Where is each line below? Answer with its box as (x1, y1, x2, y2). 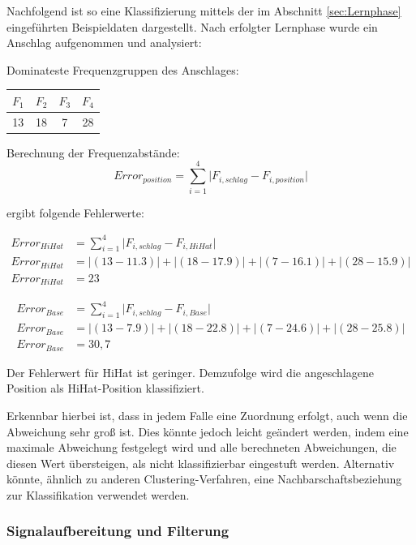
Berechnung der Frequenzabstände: (6, 144, 180, 161)
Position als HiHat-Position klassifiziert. (6, 380, 204, 397)
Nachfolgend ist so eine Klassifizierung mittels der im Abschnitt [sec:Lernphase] (6, 2, 401, 19)
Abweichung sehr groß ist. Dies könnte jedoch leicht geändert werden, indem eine (6, 423, 409, 440)
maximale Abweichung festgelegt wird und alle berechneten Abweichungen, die (6, 439, 397, 456)
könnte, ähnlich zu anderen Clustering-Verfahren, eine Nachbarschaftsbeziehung (6, 470, 402, 487)
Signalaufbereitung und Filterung (6, 521, 229, 541)
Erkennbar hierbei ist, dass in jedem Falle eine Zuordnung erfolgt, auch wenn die (6, 407, 408, 423)
